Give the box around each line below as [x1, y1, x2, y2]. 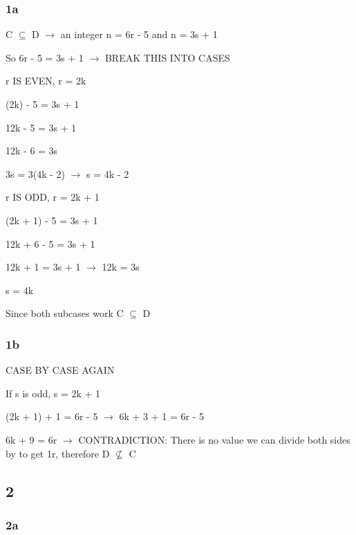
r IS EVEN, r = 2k [6, 73, 86, 88]
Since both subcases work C [6, 306, 124, 320]
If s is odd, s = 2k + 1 [6, 386, 101, 400]
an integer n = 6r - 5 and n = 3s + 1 [60, 27, 218, 42]
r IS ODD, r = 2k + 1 [6, 190, 100, 204]
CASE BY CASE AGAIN [6, 363, 115, 377]
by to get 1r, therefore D [6, 446, 110, 460]
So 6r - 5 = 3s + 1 [6, 50, 84, 64]
